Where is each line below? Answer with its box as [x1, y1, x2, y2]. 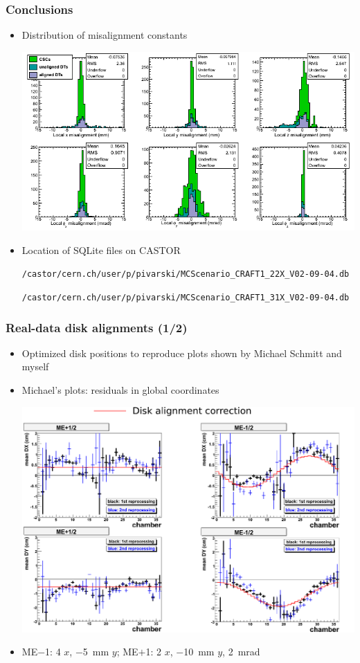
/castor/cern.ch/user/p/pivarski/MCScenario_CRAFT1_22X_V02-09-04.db [21, 269, 350, 280]
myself [21, 359, 49, 374]
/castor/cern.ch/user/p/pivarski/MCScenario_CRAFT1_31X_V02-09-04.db [21, 293, 350, 303]
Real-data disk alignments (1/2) [6, 318, 188, 336]
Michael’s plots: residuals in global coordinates [21, 383, 219, 397]
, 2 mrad [222, 644, 260, 659]
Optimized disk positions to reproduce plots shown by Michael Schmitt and [21, 345, 342, 360]
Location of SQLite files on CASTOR [21, 242, 181, 257]
